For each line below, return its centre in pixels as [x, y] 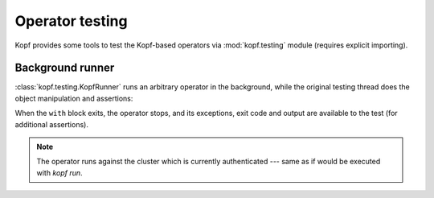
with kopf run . [60, 172]
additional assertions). [51, 124]
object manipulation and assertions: [74, 98]
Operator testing [71, 21]
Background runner [65, 68]
